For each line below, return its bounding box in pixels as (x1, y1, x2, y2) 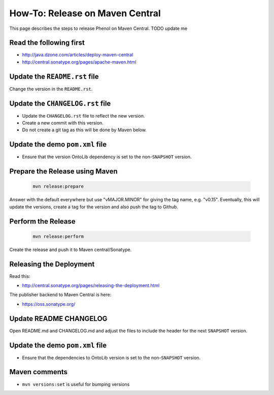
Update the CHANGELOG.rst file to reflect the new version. (22, 113, 145, 119)
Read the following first (9, 39, 85, 47)
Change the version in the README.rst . (9, 86, 93, 92)
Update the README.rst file (9, 72, 99, 81)
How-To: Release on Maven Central (9, 8, 161, 19)
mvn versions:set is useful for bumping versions (22, 381, 130, 387)
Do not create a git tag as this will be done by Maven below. (22, 127, 147, 133)
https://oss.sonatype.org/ (22, 301, 76, 307)
